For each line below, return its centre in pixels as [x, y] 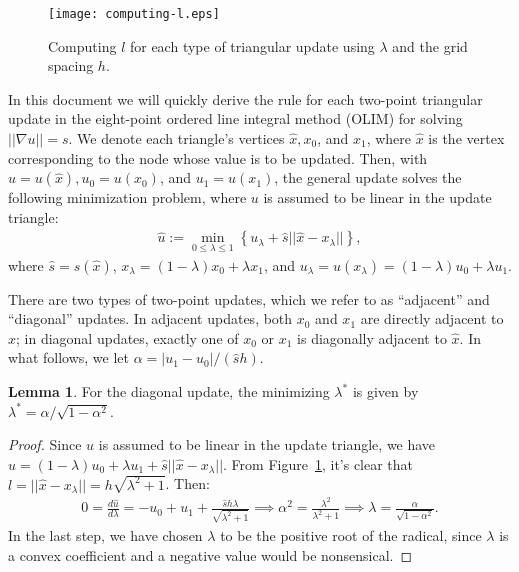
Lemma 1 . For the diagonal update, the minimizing [169, 391]
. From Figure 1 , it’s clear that [318, 463]
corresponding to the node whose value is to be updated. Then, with [218, 157]
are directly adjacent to [432, 318]
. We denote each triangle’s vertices [176, 138]
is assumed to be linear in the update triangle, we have [267, 444]
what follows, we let [69, 357]
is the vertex [466, 138]
